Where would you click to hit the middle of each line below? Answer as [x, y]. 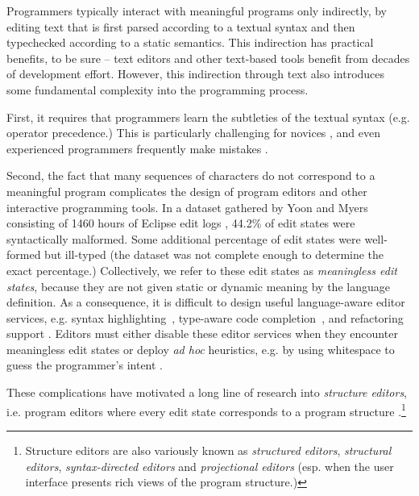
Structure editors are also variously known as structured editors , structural [208, 450]
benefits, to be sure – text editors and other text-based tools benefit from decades [208, 58]
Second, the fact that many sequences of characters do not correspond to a [191, 175]
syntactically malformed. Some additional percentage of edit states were [184, 238]
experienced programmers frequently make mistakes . [137, 148]
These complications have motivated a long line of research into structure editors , [207, 392]
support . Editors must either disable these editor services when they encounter [202, 333]
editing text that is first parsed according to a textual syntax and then [181, 26]
